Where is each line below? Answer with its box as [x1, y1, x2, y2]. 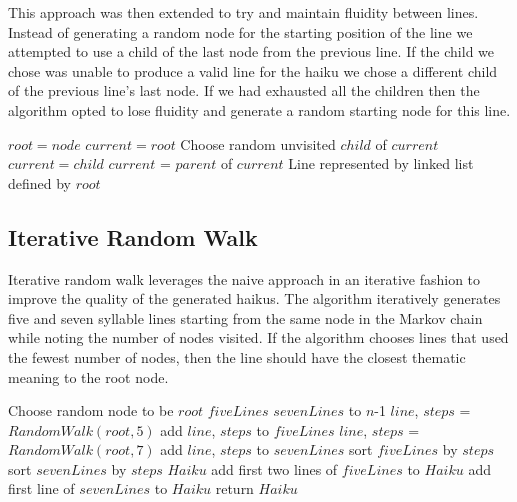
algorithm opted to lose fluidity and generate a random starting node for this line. [8, 99, 511, 120]
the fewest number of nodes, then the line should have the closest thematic [8, 346, 466, 367]
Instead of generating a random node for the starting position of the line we [8, 21, 473, 42]
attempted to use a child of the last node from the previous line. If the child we [8, 41, 495, 62]
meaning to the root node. [8, 366, 169, 387]
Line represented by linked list [288, 153, 474, 174]
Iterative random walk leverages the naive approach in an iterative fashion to [8, 268, 481, 289]
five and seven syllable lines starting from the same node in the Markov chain [8, 307, 483, 328]
